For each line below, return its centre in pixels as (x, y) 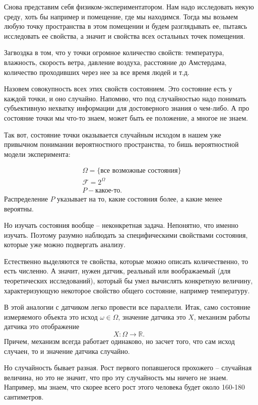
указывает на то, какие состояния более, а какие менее (139, 198)
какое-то (108, 190)
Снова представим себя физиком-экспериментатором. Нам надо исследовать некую (129, 6)
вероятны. (19, 208)
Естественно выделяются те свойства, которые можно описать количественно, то (126, 261)
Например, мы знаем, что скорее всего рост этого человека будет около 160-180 (125, 387)
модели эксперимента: (37, 154)
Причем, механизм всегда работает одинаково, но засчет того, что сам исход (120, 341)
